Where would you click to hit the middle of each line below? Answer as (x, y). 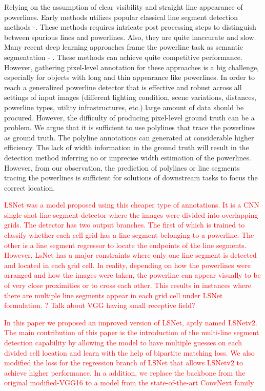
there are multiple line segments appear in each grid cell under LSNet (114, 295)
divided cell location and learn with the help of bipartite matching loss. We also (129, 352)
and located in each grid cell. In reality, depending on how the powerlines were (127, 265)
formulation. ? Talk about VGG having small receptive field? (100, 305)
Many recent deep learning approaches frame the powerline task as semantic (124, 47)
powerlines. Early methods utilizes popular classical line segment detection (121, 17)
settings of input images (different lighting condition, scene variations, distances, (130, 97)
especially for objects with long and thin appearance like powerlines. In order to (129, 77)
